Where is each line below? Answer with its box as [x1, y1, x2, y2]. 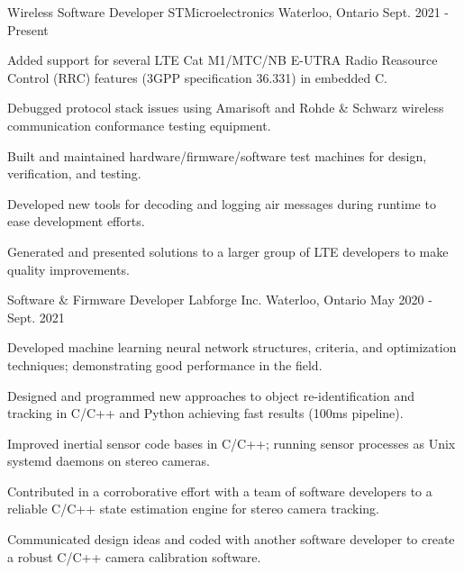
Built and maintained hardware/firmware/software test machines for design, [7, 146, 427, 165]
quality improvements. [7, 259, 130, 278]
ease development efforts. [7, 212, 145, 231]
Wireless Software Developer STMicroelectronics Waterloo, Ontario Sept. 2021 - [7, 3, 449, 21]
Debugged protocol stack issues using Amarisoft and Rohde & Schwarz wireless [7, 98, 444, 117]
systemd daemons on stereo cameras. [7, 451, 210, 470]
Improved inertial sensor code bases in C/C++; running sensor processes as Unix [7, 433, 456, 452]
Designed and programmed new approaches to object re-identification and [7, 386, 415, 405]
